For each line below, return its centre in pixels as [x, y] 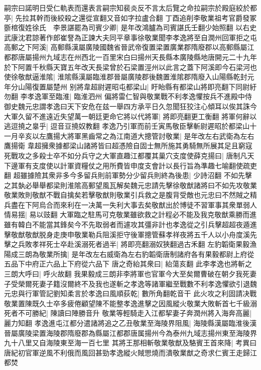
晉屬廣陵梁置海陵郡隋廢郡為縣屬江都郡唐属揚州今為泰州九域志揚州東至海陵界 [130, 333]
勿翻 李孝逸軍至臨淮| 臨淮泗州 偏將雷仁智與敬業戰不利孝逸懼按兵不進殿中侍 [128, 96]
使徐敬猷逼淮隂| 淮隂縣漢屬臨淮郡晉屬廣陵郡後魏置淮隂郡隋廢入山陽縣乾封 [126, 77]
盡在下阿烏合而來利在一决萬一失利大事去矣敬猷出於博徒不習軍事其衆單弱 [130, 204]
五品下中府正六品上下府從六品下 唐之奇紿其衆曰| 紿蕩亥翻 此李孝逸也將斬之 [128, 264]
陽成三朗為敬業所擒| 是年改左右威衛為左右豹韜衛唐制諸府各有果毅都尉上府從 [129, 254]
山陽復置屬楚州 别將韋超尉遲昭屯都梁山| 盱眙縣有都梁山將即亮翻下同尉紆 [137, 86]
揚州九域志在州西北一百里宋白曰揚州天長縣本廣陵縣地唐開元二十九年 [144, 57]
